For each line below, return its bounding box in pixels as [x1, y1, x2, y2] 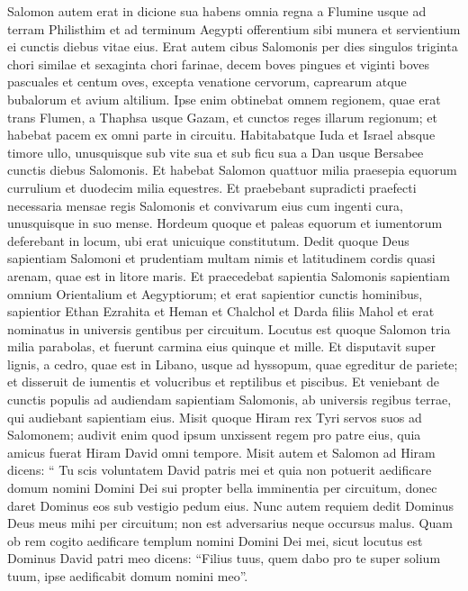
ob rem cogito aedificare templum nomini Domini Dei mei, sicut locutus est [7, 531, 423, 550]
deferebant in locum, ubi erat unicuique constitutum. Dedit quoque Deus [7, 231, 409, 250]
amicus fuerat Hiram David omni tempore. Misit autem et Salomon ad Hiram [7, 442, 436, 461]
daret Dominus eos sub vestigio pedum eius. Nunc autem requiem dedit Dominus [7, 496, 454, 514]
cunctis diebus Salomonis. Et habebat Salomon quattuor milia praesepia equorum [7, 160, 457, 179]
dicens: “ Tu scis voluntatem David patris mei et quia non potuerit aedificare [7, 460, 432, 479]
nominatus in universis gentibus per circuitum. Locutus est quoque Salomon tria [7, 319, 451, 338]
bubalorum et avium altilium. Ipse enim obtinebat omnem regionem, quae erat [7, 89, 441, 108]
